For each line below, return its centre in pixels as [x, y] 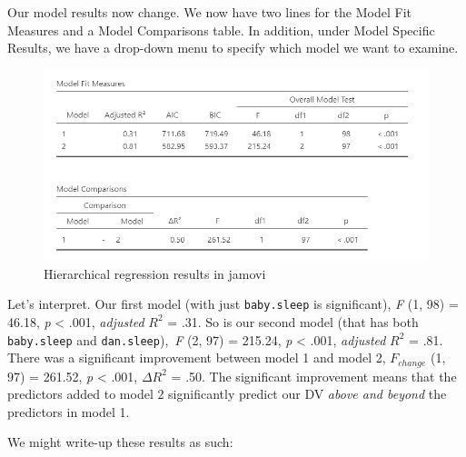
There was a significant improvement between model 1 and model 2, [197, 358]
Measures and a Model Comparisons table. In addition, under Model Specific [221, 30]
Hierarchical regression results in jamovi [155, 273]
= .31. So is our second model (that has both [293, 321]
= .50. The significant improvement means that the [314, 376]
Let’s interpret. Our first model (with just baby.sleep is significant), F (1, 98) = [233, 304]
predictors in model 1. [69, 411]
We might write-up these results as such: [120, 442]
